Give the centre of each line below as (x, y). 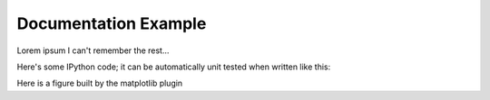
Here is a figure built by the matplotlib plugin (100, 83)
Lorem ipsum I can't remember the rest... (93, 50)
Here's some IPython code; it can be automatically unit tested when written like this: (174, 67)
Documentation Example (112, 23)
